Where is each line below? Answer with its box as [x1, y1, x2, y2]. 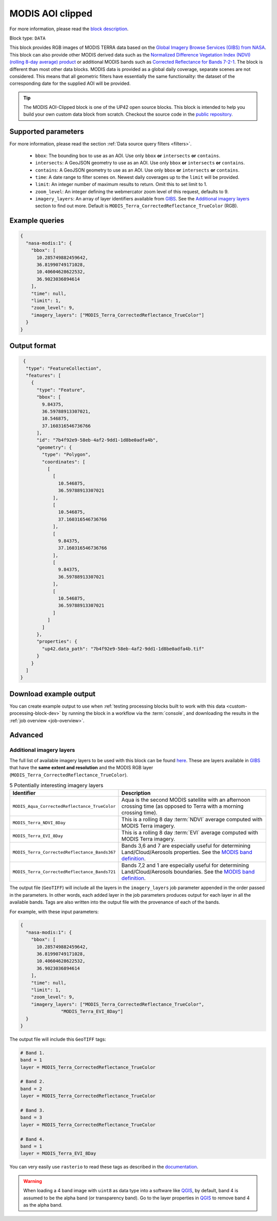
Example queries [9, 216, 65, 225]
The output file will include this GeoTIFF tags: [9, 1036, 106, 1042]
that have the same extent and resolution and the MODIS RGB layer [9, 765, 153, 771]
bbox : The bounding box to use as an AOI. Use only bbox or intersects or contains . [35, 152, 221, 159]
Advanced [9, 731, 44, 739]
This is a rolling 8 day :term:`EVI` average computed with [121, 829, 259, 836]
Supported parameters [9, 127, 84, 136]
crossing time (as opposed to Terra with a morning [121, 803, 244, 810]
